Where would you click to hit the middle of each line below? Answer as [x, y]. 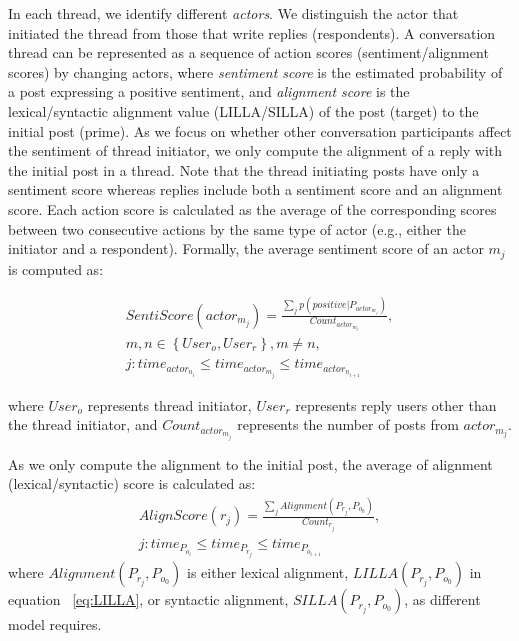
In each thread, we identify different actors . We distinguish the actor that [233, 13]
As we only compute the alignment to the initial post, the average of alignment [250, 463]
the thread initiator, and [83, 424]
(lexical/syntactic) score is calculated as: [132, 483]
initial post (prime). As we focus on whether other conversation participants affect [260, 130]
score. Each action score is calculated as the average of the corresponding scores [252, 208]
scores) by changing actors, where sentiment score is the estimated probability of [255, 71]
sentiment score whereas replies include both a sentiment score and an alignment [255, 189]
